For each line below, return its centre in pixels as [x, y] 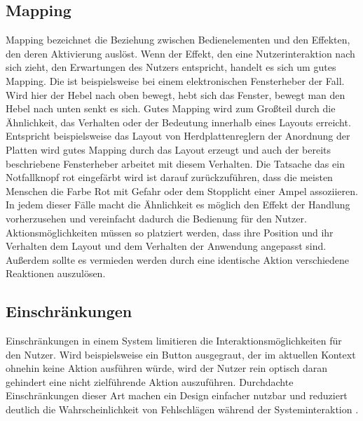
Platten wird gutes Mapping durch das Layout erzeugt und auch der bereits [169, 149]
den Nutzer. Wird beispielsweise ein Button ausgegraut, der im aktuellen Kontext [181, 354]
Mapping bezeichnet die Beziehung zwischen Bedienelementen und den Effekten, [178, 40]
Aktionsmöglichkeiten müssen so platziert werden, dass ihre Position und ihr [170, 232]
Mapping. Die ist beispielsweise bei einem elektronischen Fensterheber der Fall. [175, 80]
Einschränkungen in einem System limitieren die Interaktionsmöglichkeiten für [174, 341]
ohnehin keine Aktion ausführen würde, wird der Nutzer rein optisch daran [166, 368]
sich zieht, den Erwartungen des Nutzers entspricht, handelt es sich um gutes [171, 67]
